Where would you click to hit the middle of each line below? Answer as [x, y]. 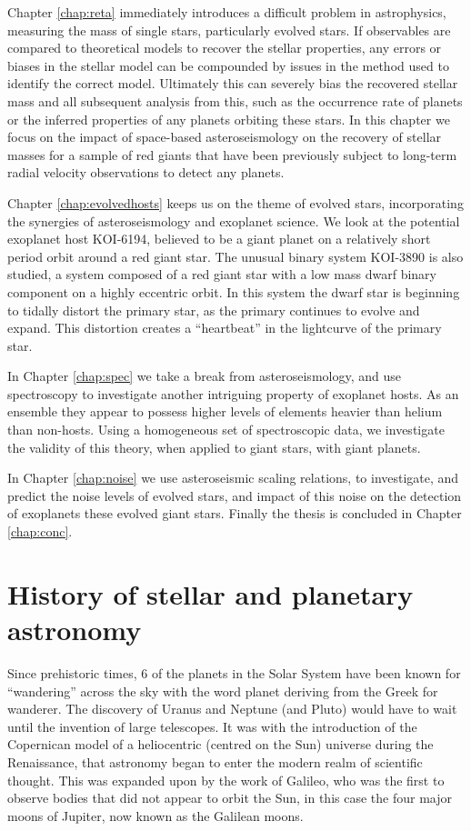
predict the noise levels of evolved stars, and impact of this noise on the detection [235, 495]
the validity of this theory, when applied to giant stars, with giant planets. [214, 447]
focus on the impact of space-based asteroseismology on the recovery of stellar [225, 137]
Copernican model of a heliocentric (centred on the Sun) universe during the [220, 744]
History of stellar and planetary [210, 593]
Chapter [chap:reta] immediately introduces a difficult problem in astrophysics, [227, 12]
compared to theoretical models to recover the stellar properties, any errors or [225, 48]
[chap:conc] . [40, 531]
